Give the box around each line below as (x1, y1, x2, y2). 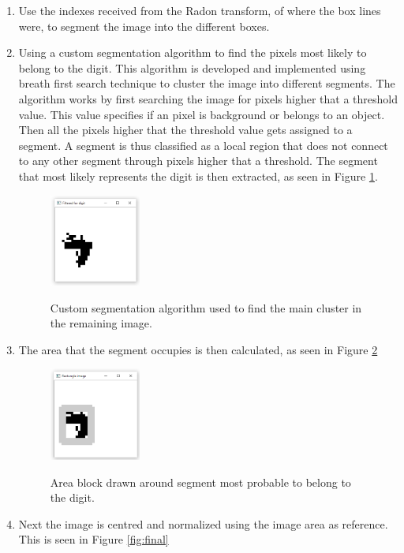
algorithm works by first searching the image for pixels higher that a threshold (18, 90, 398, 106)
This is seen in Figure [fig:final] (18, 531, 169, 547)
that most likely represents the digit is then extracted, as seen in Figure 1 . (18, 167, 378, 184)
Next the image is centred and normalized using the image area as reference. (18, 515, 388, 532)
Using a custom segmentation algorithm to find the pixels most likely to (18, 44, 367, 61)
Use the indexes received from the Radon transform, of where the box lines (18, 2, 381, 18)
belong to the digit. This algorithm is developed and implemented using (18, 59, 366, 76)
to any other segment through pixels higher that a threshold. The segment (18, 152, 378, 169)
